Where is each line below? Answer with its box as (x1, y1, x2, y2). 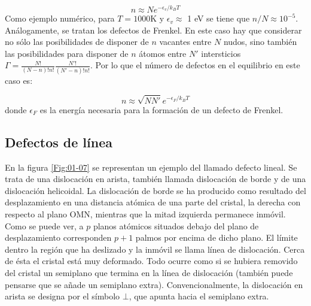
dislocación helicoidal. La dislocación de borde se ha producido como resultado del (5, 184, 306, 196)
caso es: (5, 74, 33, 86)
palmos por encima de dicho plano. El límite (135, 231, 298, 244)
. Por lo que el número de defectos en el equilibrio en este (90, 59, 300, 71)
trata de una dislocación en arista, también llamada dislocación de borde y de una (5, 172, 306, 185)
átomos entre (139, 47, 187, 59)
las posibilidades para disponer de (5, 47, 129, 59)
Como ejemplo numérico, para (5, 12, 115, 25)
